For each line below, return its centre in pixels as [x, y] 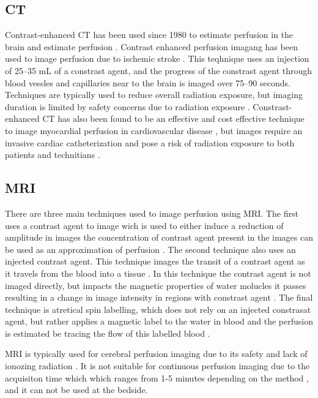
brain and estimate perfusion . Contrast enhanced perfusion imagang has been [151, 46]
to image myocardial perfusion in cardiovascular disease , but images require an [154, 130]
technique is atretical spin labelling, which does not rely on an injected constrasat [158, 309]
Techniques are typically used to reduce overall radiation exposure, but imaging [154, 95]
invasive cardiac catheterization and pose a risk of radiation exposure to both [150, 142]
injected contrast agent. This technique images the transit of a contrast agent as [155, 261]
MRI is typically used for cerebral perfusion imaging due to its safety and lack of [156, 354]
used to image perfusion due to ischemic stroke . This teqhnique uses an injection [157, 58]
